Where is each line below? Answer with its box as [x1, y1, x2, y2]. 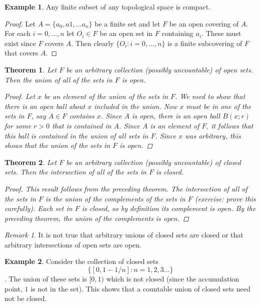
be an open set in [99, 28, 153, 38]
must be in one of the [186, 100, 251, 111]
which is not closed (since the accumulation [106, 273, 239, 284]
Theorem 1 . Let [4, 64, 57, 74]
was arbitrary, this [184, 130, 241, 140]
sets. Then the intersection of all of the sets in [4, 166, 146, 177]
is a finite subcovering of [167, 37, 242, 48]
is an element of [150, 120, 199, 130]
